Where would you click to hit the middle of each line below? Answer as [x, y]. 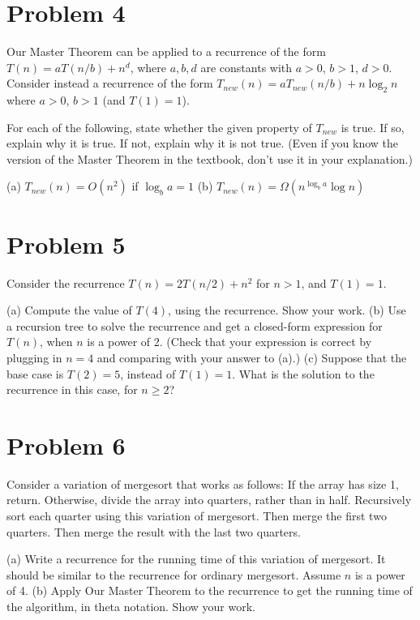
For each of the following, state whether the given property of [159, 127]
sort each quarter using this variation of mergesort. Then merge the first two [197, 516]
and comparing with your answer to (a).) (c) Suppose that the [252, 357]
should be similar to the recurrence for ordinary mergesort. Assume [174, 574]
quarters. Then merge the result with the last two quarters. [154, 531]
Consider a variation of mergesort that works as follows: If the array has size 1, [203, 483]
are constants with [246, 67]
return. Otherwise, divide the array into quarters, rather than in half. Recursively [209, 500]
